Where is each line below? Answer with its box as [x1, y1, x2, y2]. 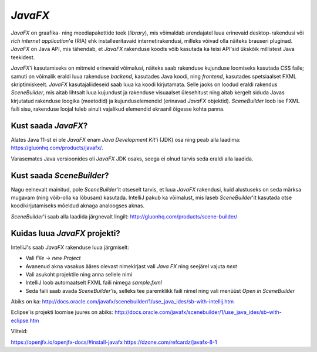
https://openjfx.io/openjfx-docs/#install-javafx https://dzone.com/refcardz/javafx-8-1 [11, 339, 217, 346]
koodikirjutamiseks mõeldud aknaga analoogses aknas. [11, 202, 145, 209]
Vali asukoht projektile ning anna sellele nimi [25, 271, 133, 278]
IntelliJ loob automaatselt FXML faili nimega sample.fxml [25, 279, 163, 286]
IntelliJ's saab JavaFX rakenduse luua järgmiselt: [11, 244, 129, 251]
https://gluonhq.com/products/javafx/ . [11, 144, 103, 152]
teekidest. [11, 53, 35, 61]
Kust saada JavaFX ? [11, 121, 88, 131]
